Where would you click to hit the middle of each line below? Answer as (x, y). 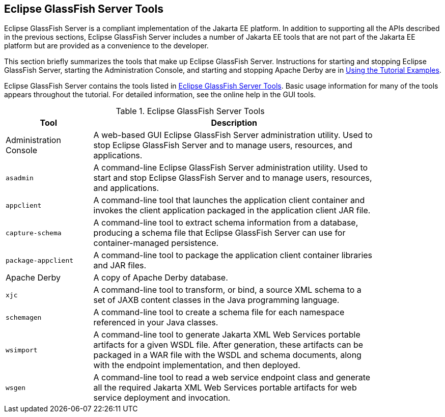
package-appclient (40, 260)
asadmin (20, 178)
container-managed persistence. (156, 243)
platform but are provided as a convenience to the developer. (106, 46)
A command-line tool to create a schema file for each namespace (219, 312)
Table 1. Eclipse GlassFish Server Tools (190, 111)
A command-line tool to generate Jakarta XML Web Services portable (227, 335)
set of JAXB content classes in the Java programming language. (216, 300)
